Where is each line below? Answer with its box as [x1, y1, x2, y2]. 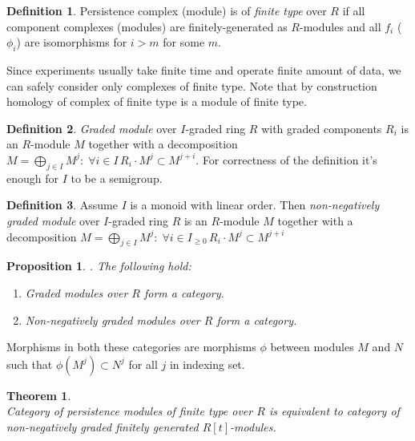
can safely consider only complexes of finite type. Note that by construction [6, 77, 377, 94]
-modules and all [299, 18, 381, 34]
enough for [6, 169, 59, 186]
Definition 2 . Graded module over [6, 119, 177, 136]
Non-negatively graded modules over [25, 311, 200, 328]
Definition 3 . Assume [6, 196, 118, 213]
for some [163, 34, 205, 51]
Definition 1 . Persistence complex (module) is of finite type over [6, 2, 327, 18]
